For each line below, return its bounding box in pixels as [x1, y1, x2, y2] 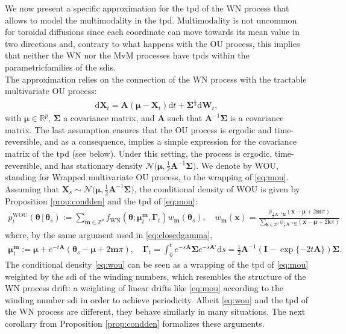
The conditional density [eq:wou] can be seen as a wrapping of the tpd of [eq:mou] [5, 258, 309, 271]
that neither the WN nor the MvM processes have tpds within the [5, 49, 250, 61]
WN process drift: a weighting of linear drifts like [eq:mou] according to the [5, 282, 284, 294]
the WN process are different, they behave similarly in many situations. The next [5, 305, 306, 318]
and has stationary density [45, 159, 143, 171]
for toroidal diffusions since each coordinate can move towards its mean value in [5, 25, 300, 38]
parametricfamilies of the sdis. [5, 60, 116, 73]
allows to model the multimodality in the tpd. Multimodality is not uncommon [5, 13, 297, 26]
